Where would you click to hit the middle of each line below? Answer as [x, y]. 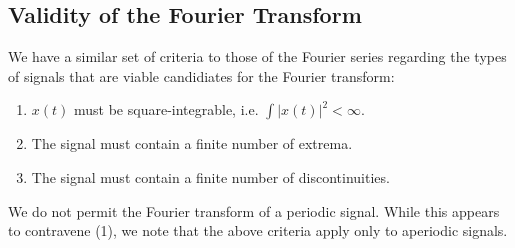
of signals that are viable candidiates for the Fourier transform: [201, 75]
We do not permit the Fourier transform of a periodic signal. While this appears [254, 210]
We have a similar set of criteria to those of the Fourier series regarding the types [257, 56]
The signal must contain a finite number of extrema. [192, 143]
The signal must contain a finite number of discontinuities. [210, 176]
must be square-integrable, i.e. [166, 109]
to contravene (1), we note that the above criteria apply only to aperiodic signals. [258, 230]
